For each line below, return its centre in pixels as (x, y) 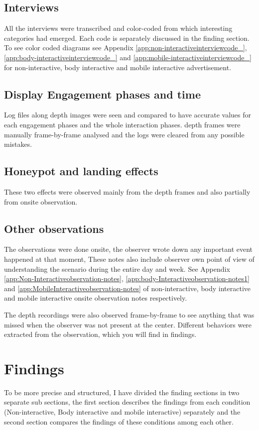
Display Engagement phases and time (102, 94)
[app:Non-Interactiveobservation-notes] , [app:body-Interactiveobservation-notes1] (127, 278)
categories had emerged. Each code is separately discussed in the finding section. (127, 38)
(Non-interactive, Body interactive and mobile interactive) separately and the (122, 412)
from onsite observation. (41, 201)
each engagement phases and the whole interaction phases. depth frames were (122, 124)
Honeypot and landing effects (81, 171)
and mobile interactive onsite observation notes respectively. (96, 298)
